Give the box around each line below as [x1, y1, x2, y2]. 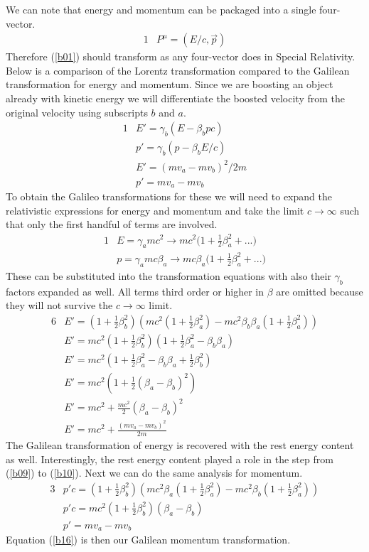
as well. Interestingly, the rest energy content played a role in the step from [6, 451, 333, 466]
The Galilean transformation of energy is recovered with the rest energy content [6, 438, 354, 453]
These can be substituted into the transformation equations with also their [6, 268, 331, 283]
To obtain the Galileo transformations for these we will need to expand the [6, 189, 332, 204]
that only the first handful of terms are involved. [6, 217, 218, 232]
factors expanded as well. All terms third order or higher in [6, 283, 264, 298]
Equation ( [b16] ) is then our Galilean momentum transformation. [6, 532, 291, 547]
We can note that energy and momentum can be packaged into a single [6, 2, 316, 16]
